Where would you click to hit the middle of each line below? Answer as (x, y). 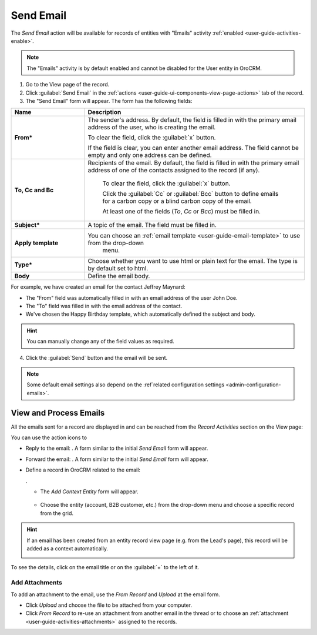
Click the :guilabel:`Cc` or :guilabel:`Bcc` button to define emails (190, 194)
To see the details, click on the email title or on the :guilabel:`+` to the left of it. (105, 567)
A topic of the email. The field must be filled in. (152, 225)
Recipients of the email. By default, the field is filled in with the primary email (193, 163)
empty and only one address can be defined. (150, 155)
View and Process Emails (58, 412)
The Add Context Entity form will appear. (90, 492)
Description (104, 112)
